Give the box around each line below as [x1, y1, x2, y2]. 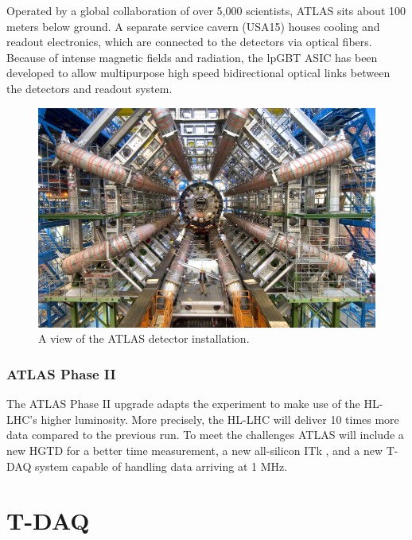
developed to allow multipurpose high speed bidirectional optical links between [6, 64, 391, 81]
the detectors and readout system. [6, 80, 173, 96]
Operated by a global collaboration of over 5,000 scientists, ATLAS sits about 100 [6, 2, 406, 18]
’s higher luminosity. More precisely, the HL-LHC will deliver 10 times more [29, 410, 399, 427]
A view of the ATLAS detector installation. [38, 330, 250, 347]
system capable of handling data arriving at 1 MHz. [34, 457, 288, 474]
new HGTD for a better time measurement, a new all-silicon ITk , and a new [6, 441, 383, 458]
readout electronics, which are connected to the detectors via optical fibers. [6, 33, 372, 50]
